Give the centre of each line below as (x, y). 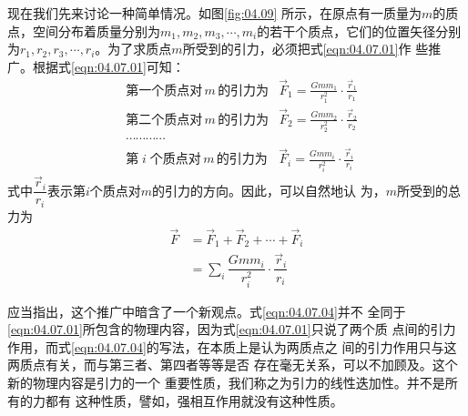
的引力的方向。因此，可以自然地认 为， (269, 190)
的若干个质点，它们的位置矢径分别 (359, 30)
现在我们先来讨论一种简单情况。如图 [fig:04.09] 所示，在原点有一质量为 (215, 13)
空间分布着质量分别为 (96, 30)
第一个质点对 (164, 91)
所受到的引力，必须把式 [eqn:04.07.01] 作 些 (305, 49)
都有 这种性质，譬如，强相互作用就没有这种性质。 (194, 400)
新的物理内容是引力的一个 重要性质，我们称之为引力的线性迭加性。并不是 (226, 382)
